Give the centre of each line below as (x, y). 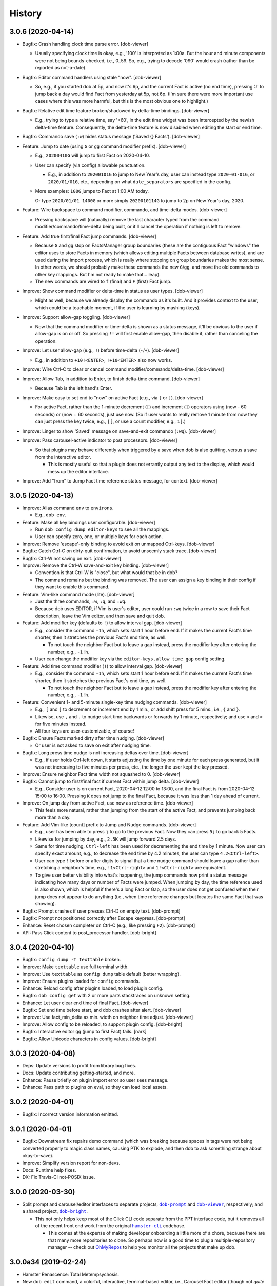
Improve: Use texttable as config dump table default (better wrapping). (101, 974)
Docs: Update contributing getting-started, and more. (79, 1073)
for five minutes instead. (61, 724)
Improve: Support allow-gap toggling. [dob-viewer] (76, 317)
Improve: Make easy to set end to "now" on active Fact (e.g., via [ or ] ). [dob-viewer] (113, 398)
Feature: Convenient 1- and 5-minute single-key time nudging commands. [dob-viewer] (115, 702)
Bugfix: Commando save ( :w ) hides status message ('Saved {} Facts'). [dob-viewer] (111, 137)
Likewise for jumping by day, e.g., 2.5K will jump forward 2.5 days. (106, 839)
